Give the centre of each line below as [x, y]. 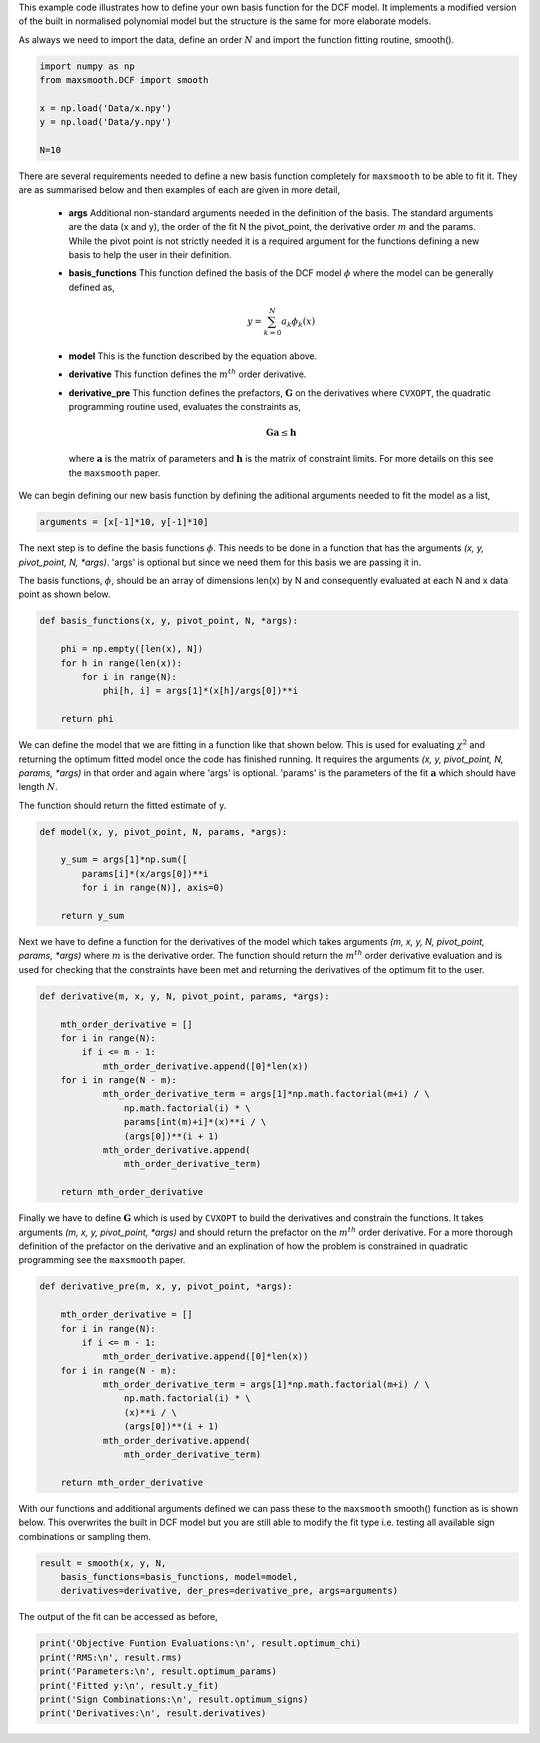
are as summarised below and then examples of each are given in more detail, [179, 190]
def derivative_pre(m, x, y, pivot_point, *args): [166, 1286]
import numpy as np [87, 66]
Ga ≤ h [281, 433]
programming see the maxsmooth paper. [102, 1260]
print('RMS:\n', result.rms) [111, 1657]
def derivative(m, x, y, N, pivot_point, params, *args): [184, 996]
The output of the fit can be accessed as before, [118, 1617]
